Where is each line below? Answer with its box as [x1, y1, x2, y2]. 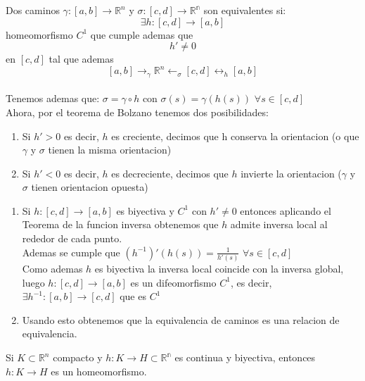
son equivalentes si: [203, 3, 286, 17]
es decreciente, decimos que [111, 165, 229, 180]
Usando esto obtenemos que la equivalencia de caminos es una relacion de [22, 312, 340, 327]
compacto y [53, 350, 103, 365]
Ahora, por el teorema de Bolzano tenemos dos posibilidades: [6, 104, 269, 119]
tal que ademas [49, 51, 114, 66]
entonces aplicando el [240, 203, 331, 218]
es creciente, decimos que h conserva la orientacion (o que [111, 128, 359, 143]
